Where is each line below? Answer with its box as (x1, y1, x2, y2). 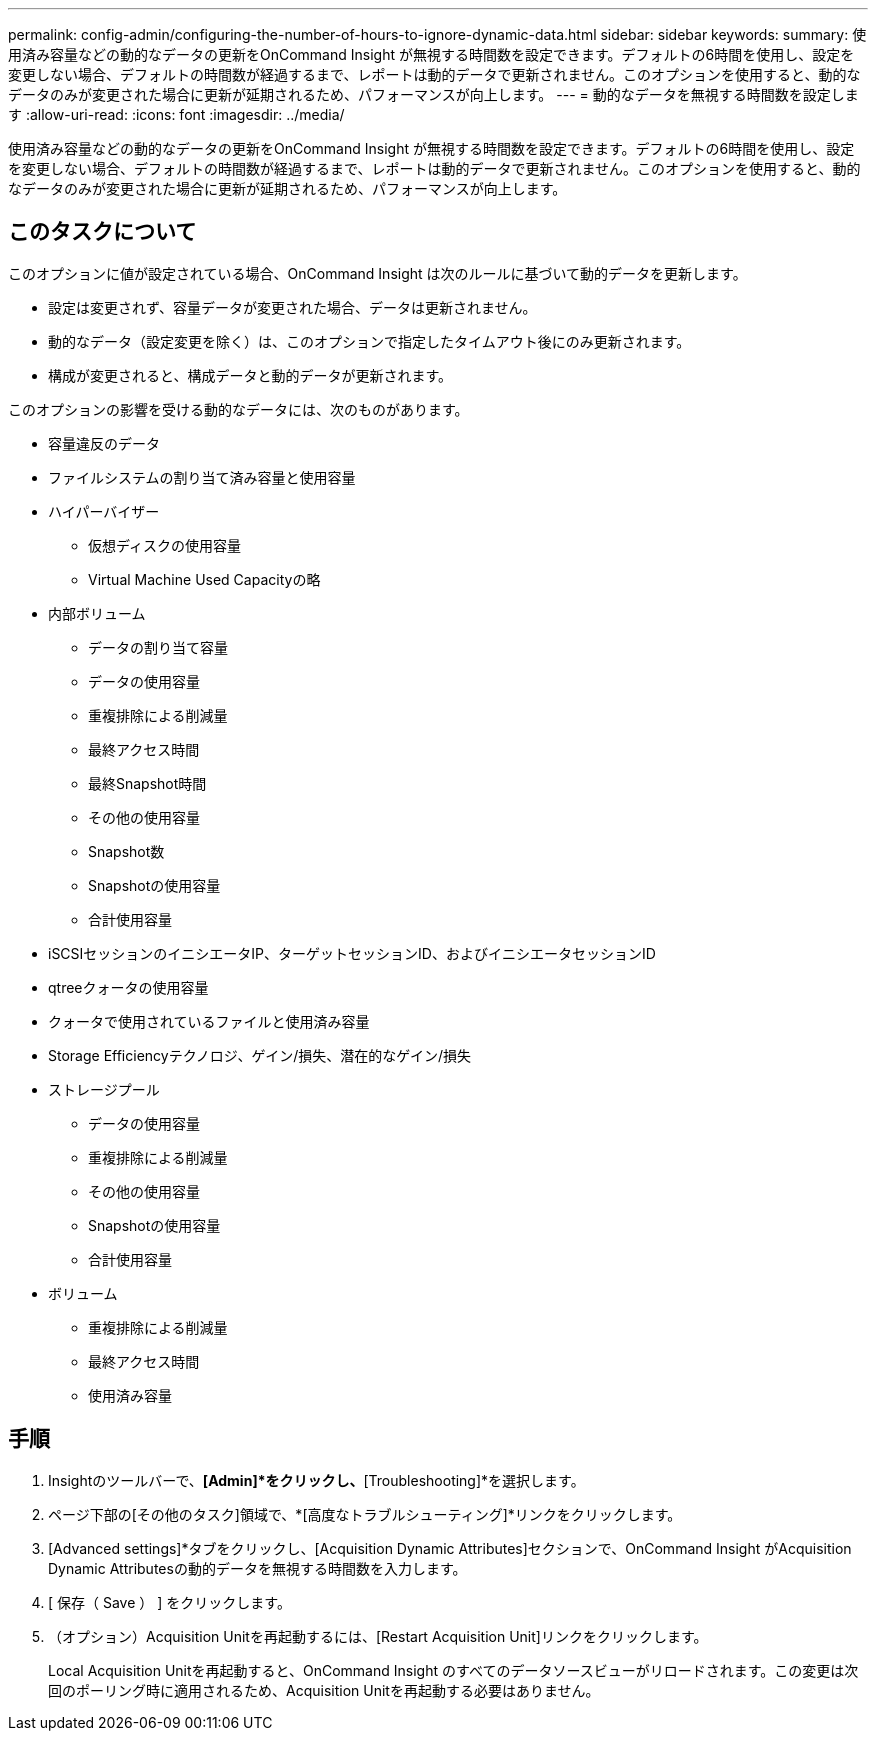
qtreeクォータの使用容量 (48, 978, 209, 996)
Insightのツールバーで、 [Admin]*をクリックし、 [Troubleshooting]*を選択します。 (48, 1471, 585, 1489)
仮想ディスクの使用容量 (88, 536, 242, 554)
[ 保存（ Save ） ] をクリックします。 (48, 1593, 291, 1611)
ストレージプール (48, 1080, 160, 1098)
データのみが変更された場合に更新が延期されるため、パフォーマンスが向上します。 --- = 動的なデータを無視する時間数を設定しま (8, 86, 859, 103)
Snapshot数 (88, 842, 165, 860)
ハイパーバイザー (48, 502, 160, 520)
